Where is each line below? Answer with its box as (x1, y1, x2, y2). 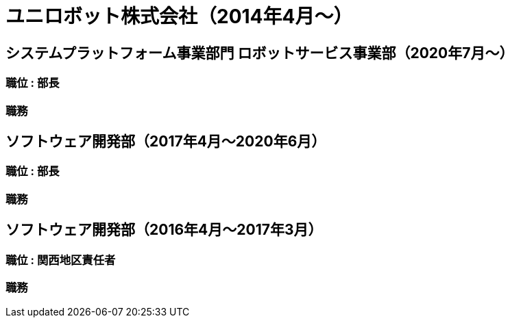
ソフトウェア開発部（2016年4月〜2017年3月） (5, 221, 323, 239)
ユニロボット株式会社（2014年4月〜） (5, 5, 353, 28)
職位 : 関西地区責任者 (5, 253, 116, 267)
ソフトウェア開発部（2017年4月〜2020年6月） (5, 132, 326, 150)
